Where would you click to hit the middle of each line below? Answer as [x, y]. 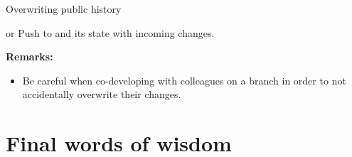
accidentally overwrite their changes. [102, 94]
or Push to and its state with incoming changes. [110, 32]
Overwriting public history [64, 9]
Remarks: [30, 56]
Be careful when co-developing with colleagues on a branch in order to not [184, 80]
